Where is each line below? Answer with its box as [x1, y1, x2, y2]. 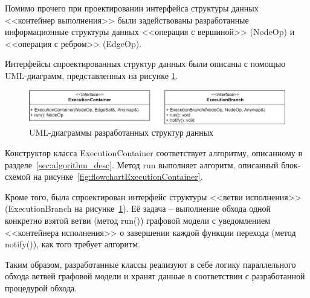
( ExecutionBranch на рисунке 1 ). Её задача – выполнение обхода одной [5, 202, 271, 215]
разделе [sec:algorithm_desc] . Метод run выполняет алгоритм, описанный [5, 158, 279, 171]
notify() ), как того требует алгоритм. [5, 238, 140, 250]
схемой [5, 170, 31, 183]
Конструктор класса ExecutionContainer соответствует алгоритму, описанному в [5, 147, 303, 159]
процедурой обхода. [5, 282, 77, 294]
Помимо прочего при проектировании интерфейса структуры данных [5, 2, 259, 14]
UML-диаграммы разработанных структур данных [29, 126, 214, 139]
